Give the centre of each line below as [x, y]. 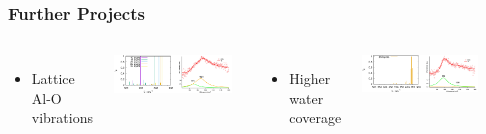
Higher [310, 78]
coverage [315, 117]
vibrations [62, 117]
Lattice [53, 78]
